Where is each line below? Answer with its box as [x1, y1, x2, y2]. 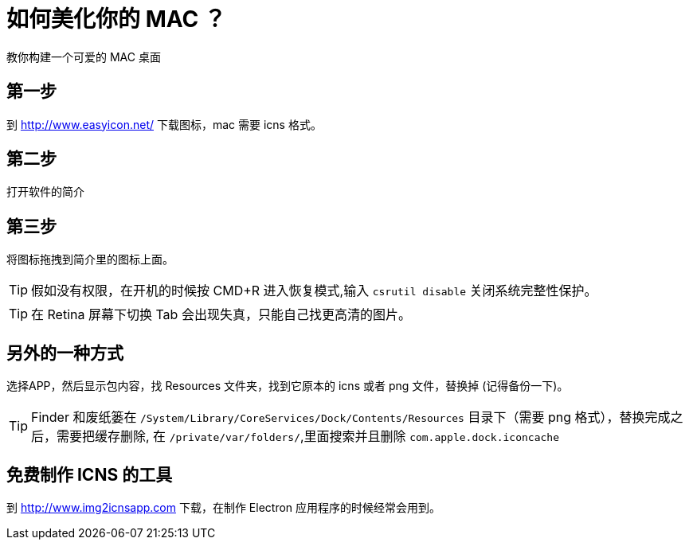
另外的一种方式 [6, 342, 123, 363]
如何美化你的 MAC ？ [6, 6, 226, 33]
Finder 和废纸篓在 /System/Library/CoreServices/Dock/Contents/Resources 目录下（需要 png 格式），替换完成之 [31, 409, 683, 426]
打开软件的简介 [6, 185, 84, 199]
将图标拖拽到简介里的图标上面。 [6, 252, 174, 267]
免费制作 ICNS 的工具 [6, 464, 173, 485]
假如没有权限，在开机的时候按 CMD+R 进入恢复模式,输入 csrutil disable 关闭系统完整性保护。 [31, 283, 597, 299]
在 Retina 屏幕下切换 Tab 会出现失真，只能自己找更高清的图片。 [31, 306, 411, 323]
